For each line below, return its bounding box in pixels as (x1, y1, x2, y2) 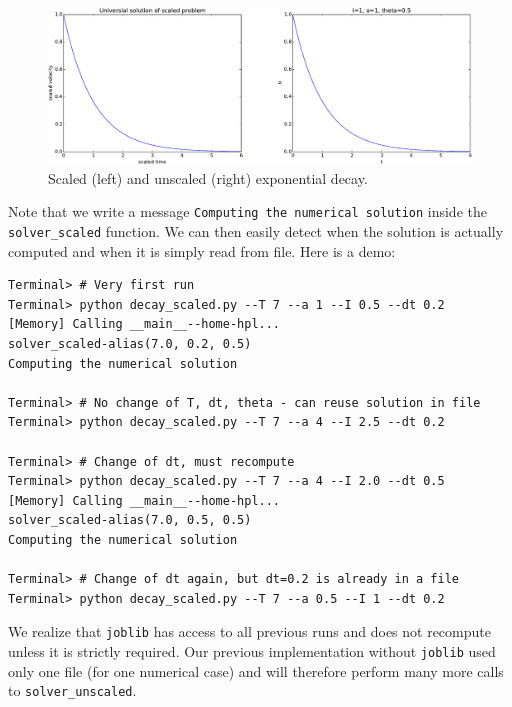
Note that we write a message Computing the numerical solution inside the (8, 201, 487, 222)
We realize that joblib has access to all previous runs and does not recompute (8, 621, 491, 642)
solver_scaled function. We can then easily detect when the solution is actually (8, 220, 504, 241)
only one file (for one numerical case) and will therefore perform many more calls (8, 660, 504, 681)
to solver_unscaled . (8, 680, 137, 701)
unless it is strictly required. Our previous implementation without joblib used (8, 640, 496, 661)
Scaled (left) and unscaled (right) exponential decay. (48, 167, 368, 188)
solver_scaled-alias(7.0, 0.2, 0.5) (8, 336, 252, 351)
